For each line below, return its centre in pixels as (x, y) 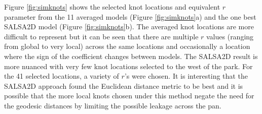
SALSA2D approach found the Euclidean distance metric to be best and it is (124, 85)
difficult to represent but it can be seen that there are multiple (101, 36)
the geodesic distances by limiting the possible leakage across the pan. (113, 105)
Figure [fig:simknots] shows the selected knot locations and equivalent (112, 7)
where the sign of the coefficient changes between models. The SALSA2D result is (131, 56)
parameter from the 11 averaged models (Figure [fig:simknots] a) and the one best (130, 16)
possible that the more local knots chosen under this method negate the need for (129, 96)
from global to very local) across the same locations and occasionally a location (127, 46)
